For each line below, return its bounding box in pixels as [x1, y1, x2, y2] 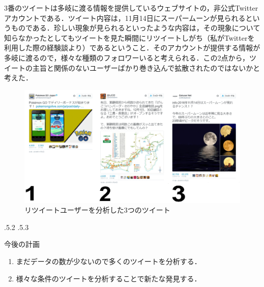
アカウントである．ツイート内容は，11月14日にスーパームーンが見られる [4, 12, 246, 23]
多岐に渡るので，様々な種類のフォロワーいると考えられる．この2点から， [4, 52, 250, 63]
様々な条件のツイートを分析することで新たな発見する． [16, 273, 201, 283]
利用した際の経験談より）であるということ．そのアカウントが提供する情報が [4, 42, 260, 53]
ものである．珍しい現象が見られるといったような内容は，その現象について [11, 22, 260, 33]
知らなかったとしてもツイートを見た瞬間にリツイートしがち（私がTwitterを [4, 32, 255, 43]
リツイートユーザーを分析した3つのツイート [24, 205, 170, 215]
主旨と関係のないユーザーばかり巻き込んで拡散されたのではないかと [32, 62, 260, 73]
